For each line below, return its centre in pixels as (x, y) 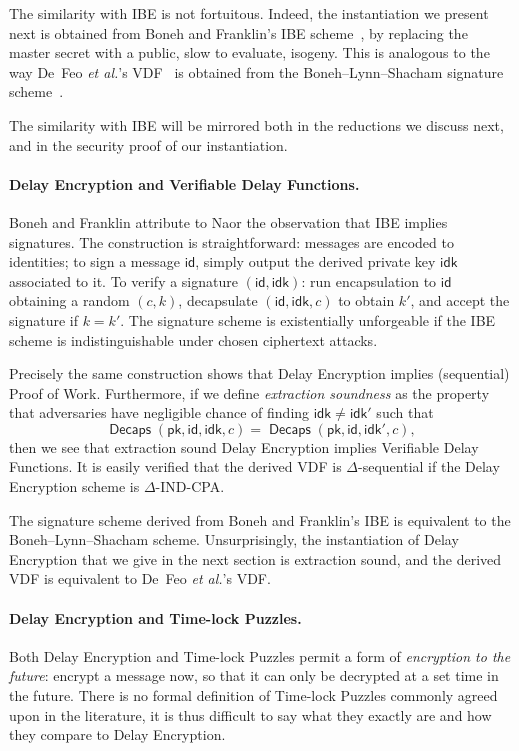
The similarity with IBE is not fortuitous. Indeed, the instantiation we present (249, 13)
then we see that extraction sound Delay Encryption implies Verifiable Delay (244, 446)
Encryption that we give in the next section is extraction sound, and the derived (255, 558)
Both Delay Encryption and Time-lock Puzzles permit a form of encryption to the (260, 655)
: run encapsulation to (369, 280)
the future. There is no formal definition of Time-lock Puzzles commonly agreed (253, 695)
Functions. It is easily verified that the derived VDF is (175, 466)
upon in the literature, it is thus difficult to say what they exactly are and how (250, 714)
